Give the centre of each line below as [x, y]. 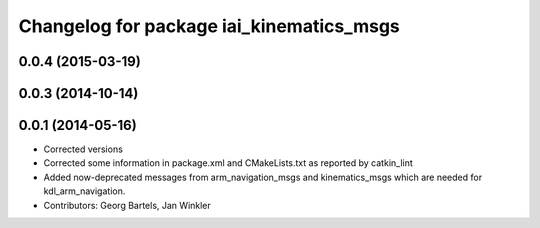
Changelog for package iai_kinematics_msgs [209, 26]
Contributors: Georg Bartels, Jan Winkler [127, 205]
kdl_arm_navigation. [84, 191]
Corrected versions [83, 149]
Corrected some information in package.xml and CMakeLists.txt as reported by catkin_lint [228, 163]
